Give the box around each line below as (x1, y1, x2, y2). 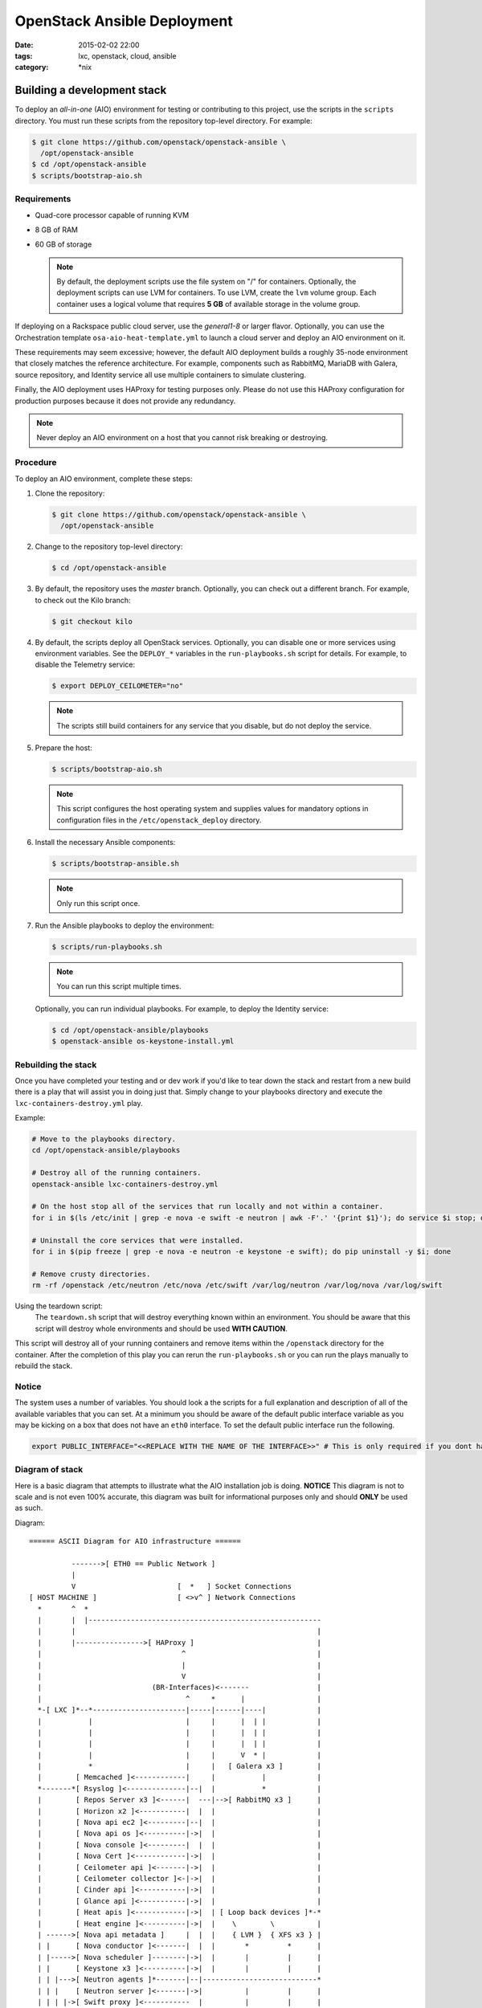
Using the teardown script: (14, 1301, 104, 1311)
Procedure (14, 457, 57, 468)
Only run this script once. (56, 898, 141, 908)
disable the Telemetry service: (35, 659, 136, 670)
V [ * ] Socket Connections (71, 1582, 292, 1590)
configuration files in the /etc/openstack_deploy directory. (56, 815, 262, 825)
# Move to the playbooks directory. (31, 1135, 177, 1144)
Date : (14, 40, 34, 50)
